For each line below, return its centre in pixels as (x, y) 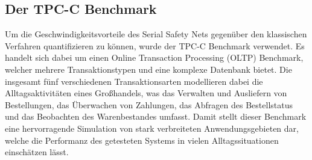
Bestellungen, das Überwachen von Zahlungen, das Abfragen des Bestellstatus (149, 104)
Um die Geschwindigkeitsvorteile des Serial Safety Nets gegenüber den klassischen (156, 34)
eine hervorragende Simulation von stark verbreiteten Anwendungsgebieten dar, (152, 128)
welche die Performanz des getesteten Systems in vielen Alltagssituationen (142, 140)
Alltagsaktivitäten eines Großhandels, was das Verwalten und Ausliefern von (146, 93)
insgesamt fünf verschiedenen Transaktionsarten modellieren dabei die (134, 81)
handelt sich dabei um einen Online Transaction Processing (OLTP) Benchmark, (154, 57)
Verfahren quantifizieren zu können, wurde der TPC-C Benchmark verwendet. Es (155, 45)
